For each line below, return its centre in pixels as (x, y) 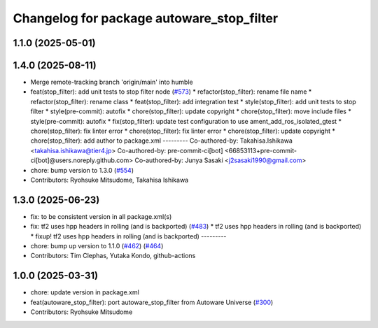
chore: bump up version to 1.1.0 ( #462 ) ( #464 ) (97, 246)
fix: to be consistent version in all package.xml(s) (101, 216)
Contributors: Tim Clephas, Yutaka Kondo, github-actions (113, 256)
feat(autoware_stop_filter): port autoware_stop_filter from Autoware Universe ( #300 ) (152, 302)
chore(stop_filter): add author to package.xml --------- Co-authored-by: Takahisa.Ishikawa (162, 141)
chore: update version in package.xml (85, 292)
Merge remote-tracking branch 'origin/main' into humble (112, 82)
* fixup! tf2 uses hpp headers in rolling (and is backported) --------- (128, 236)
